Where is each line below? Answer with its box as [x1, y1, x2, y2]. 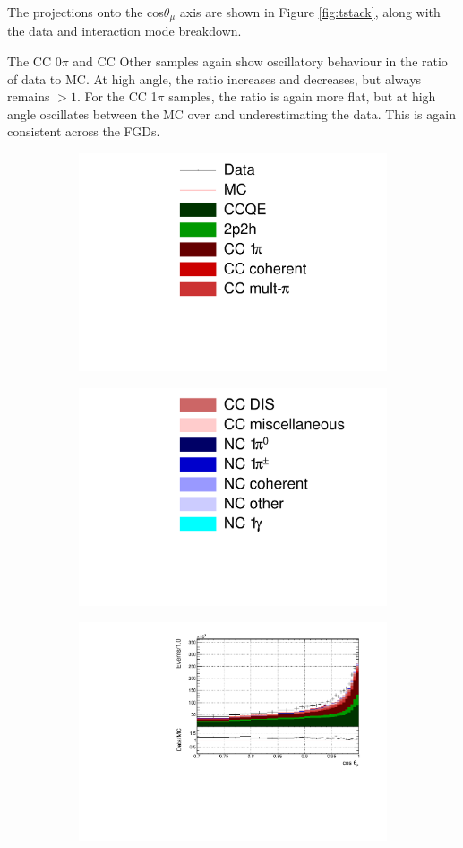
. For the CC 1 [76, 87, 158, 106]
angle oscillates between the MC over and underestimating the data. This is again [7, 104, 456, 123]
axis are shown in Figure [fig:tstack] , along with [179, 3, 441, 21]
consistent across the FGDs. [7, 122, 160, 141]
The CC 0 [7, 52, 62, 71]
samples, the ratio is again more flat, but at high [168, 87, 436, 106]
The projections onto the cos [7, 3, 164, 21]
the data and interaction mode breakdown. [7, 22, 242, 40]
